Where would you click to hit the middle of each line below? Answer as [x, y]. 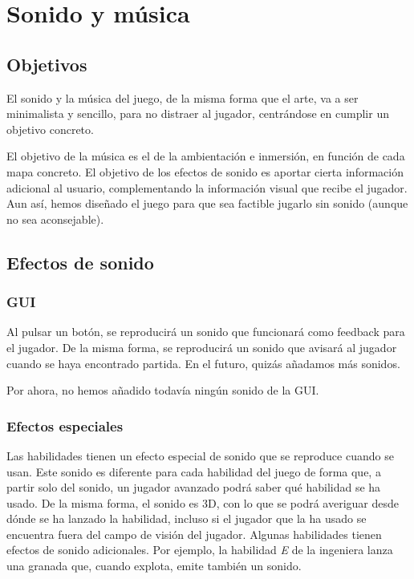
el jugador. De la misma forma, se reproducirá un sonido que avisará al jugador [202, 347]
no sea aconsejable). [55, 219]
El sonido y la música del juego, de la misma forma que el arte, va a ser [183, 97]
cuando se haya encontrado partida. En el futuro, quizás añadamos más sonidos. [203, 363]
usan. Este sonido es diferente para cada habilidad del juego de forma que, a [194, 471]
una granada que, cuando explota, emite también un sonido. [154, 566]
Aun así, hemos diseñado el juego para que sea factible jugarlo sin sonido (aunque [207, 203]
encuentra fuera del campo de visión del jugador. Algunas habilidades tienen [194, 534]
